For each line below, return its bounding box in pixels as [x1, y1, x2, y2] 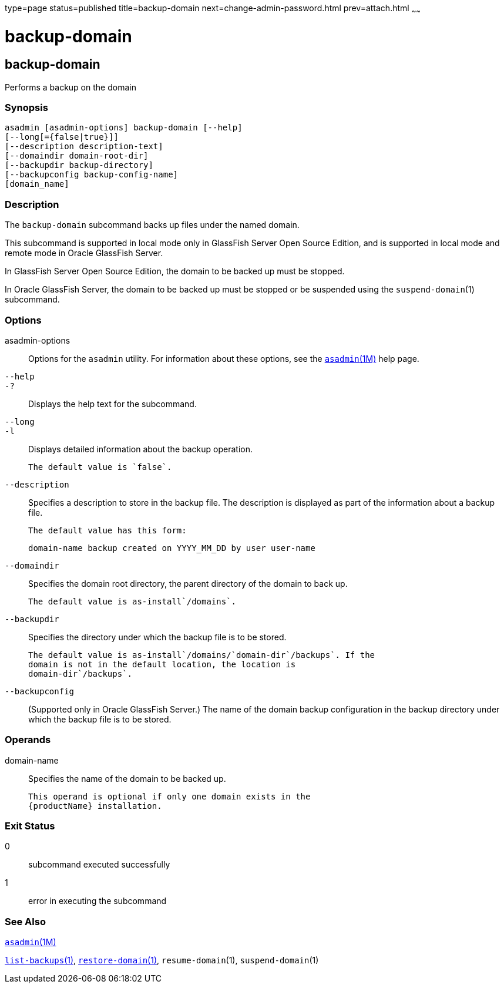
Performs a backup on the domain [5, 82, 136, 92]
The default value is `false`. [28, 462, 172, 472]
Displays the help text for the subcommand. [28, 398, 197, 409]
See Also [5, 915, 46, 927]
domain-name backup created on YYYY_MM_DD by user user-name [28, 543, 315, 553]
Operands [5, 734, 51, 746]
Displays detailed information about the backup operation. [28, 443, 253, 454]
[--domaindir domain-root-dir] [5, 151, 149, 161]
